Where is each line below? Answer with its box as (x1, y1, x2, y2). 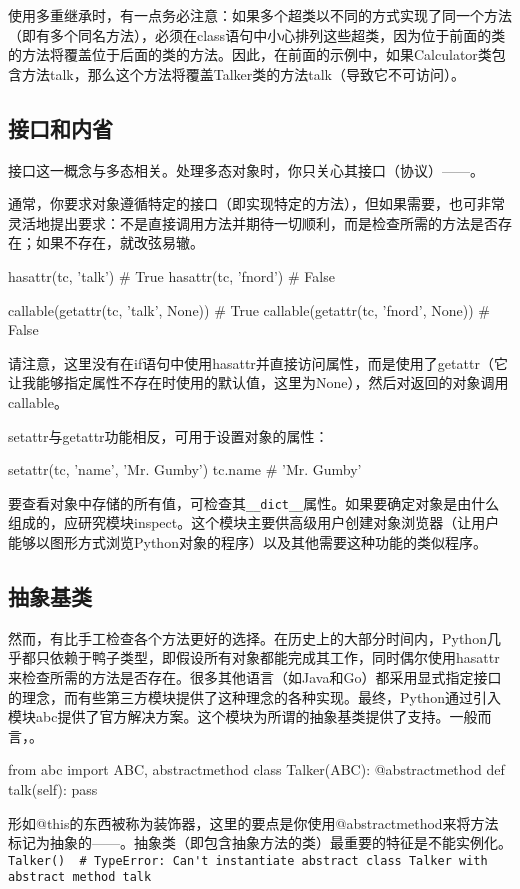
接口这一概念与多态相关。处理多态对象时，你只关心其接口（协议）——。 (8, 159, 484, 180)
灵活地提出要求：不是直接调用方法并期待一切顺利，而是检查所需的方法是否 (8, 212, 498, 233)
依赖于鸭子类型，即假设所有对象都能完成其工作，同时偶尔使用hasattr (49, 647, 500, 668)
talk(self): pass (8, 778, 98, 799)
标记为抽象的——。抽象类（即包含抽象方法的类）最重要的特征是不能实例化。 (8, 832, 512, 853)
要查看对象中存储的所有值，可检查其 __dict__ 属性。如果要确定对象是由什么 (8, 492, 500, 513)
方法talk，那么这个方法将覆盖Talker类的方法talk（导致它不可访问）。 (21, 63, 465, 84)
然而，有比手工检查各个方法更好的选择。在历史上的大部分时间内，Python (8, 627, 487, 648)
